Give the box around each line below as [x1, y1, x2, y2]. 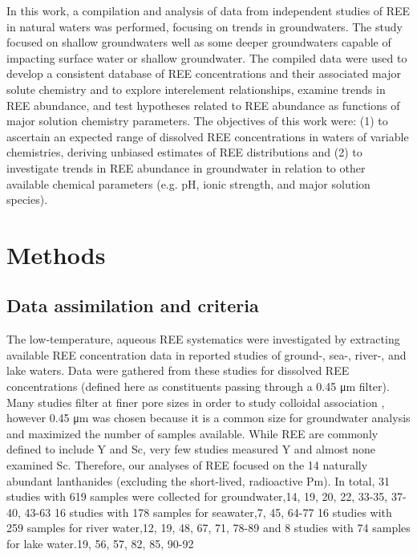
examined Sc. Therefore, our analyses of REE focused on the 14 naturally [6, 457, 368, 474]
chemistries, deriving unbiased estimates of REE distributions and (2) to [6, 144, 362, 161]
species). [6, 191, 48, 208]
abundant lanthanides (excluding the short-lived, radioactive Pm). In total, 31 [6, 472, 391, 489]
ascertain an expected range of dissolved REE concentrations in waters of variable [6, 128, 409, 144]
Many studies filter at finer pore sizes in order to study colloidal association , [6, 393, 385, 410]
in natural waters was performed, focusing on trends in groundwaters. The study [6, 18, 403, 35]
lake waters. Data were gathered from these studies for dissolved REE [6, 362, 350, 379]
